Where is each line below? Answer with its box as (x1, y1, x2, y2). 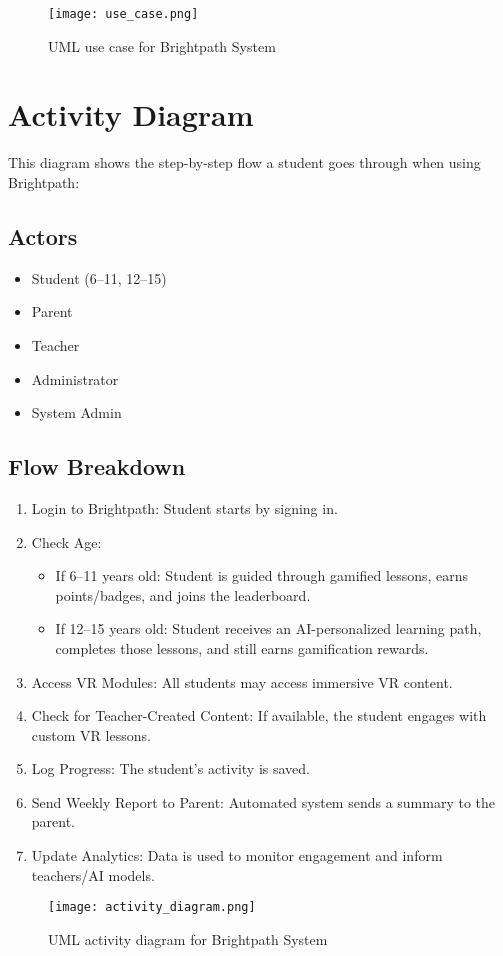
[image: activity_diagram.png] (48, 900, 256, 915)
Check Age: (31, 531, 102, 552)
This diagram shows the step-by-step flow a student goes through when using (8, 152, 481, 173)
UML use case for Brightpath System (48, 35, 276, 56)
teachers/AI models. (31, 864, 155, 885)
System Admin (31, 402, 122, 423)
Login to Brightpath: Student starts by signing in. (31, 497, 338, 518)
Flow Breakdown (8, 451, 186, 482)
